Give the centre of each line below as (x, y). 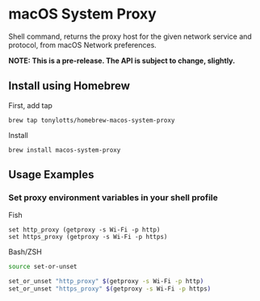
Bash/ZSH (25, 252)
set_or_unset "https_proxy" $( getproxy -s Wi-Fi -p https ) (110, 289)
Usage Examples (51, 175)
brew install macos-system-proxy (65, 150)
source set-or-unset (43, 267)
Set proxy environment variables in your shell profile (113, 198)
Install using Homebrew (69, 86)
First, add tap (30, 105)
